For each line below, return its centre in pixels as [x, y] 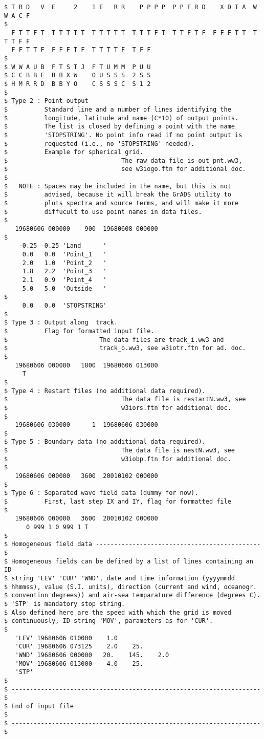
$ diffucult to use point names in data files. [103, 212]
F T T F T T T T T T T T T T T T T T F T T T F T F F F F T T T [134, 32]
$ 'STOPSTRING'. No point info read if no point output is [123, 135]
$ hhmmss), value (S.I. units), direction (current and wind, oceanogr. [130, 587]
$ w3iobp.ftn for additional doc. [118, 459]
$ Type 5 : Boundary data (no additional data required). [105, 442]
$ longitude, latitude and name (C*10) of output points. [122, 118]
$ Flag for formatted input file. [79, 331]
